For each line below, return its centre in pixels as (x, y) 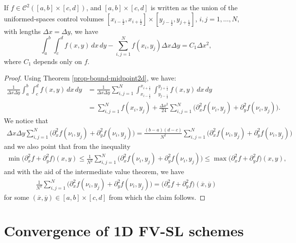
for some (17, 197)
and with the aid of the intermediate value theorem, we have (94, 171)
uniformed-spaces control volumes (54, 18)
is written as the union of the (194, 7)
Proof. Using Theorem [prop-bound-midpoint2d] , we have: (90, 77)
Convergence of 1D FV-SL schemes (124, 230)
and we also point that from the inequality (67, 146)
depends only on (58, 61)
